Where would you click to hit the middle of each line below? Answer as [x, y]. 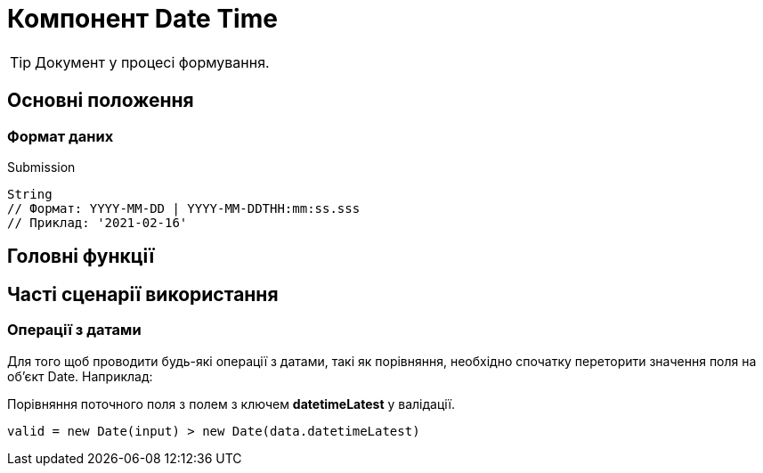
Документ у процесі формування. [152, 62]
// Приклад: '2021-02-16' [97, 222]
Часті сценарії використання [143, 294]
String [30, 194]
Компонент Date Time [142, 19]
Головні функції [81, 257]
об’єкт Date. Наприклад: [80, 376]
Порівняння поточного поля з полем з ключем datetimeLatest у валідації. [231, 404]
